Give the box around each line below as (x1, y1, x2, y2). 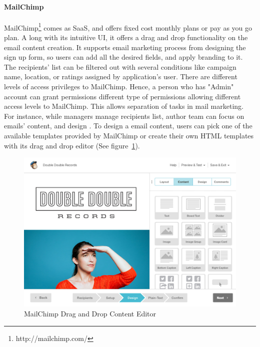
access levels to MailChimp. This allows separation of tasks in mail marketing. (4, 101, 243, 111)
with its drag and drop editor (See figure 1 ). (4, 140, 140, 150)
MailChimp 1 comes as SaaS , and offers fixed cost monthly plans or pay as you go (4, 21, 252, 33)
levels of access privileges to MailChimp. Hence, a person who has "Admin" (4, 81, 234, 92)
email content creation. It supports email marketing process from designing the (4, 42, 246, 52)
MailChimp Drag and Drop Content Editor (24, 308, 156, 319)
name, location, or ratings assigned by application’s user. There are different (4, 71, 237, 82)
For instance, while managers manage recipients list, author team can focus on (4, 110, 244, 121)
